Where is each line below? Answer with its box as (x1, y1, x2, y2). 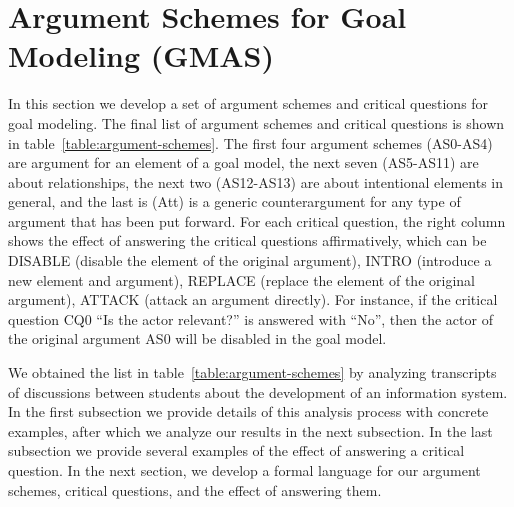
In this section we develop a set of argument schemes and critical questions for (8, 93, 489, 114)
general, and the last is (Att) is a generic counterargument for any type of (8, 191, 461, 212)
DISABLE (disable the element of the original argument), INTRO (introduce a (8, 250, 492, 271)
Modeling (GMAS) (8, 35, 274, 76)
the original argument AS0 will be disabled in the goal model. (8, 328, 387, 349)
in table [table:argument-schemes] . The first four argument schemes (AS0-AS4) (8, 132, 493, 153)
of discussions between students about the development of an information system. (8, 381, 508, 402)
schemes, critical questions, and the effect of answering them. (8, 479, 382, 500)
